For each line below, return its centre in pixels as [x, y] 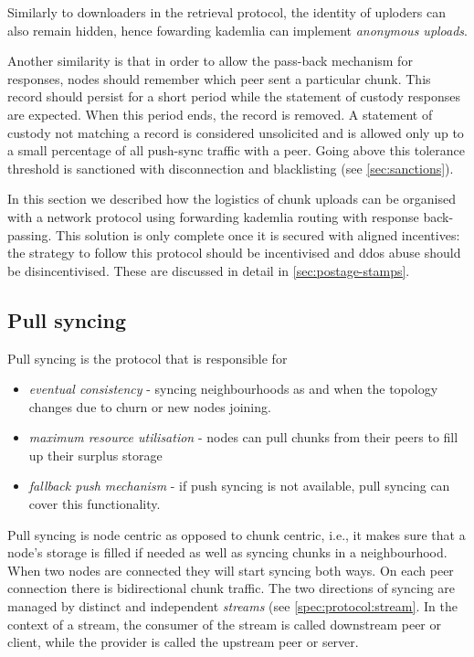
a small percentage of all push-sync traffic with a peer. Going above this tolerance [237, 150]
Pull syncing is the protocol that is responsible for [147, 358]
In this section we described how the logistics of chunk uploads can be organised [232, 199]
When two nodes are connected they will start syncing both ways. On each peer [231, 570]
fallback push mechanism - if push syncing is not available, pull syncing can [239, 486]
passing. [30, 234]
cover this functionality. [95, 504]
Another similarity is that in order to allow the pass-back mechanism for [210, 61]
